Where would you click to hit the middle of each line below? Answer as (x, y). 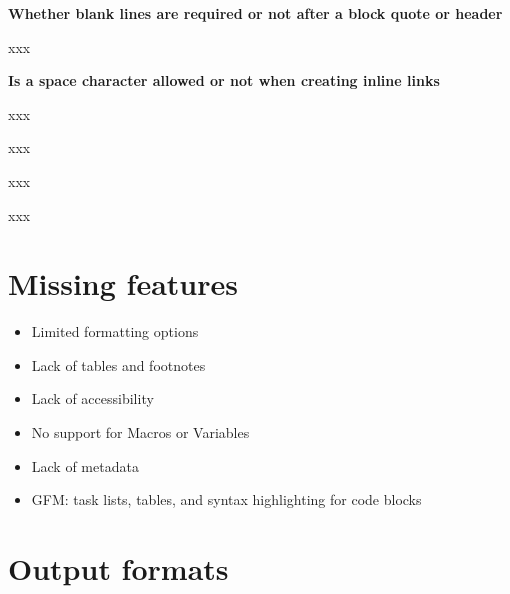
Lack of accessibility (92, 398)
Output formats (118, 568)
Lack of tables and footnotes (118, 364)
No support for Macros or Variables (140, 432)
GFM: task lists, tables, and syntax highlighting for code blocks (226, 499)
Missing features (123, 283)
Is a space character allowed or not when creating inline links (224, 80)
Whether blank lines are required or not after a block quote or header (255, 13)
